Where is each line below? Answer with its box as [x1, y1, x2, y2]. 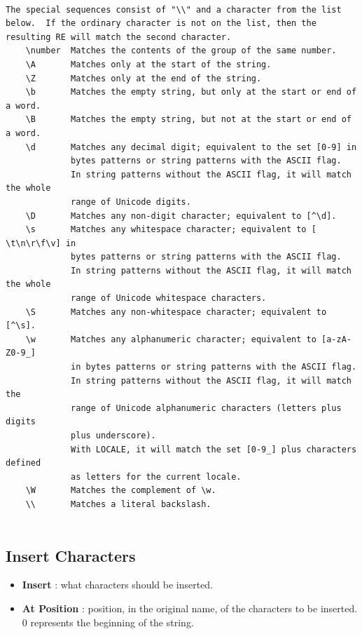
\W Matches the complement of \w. [25, 485, 216, 496]
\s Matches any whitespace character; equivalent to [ [25, 224, 316, 235]
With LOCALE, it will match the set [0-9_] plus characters [71, 444, 357, 454]
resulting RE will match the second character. [6, 32, 232, 42]
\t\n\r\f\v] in [6, 238, 76, 248]
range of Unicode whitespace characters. [71, 293, 267, 304]
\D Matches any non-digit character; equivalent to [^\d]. [25, 210, 337, 221]
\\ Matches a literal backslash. [25, 499, 211, 509]
